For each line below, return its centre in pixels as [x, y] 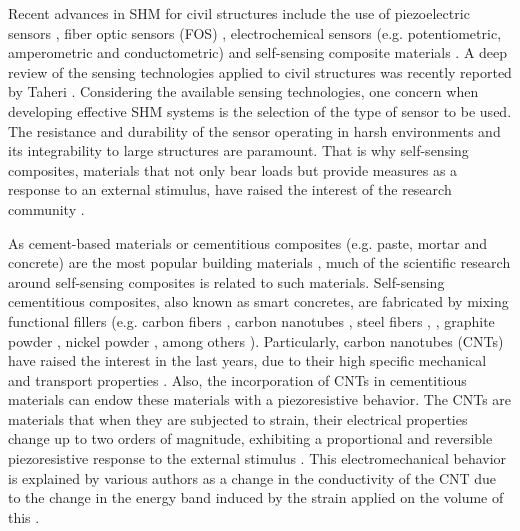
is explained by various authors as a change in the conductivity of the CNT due [252, 477]
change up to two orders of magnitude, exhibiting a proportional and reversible [250, 438]
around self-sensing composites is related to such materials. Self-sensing [226, 281]
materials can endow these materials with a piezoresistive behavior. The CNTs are [260, 399]
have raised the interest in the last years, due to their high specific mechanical [247, 360]
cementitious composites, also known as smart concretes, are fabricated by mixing [258, 301]
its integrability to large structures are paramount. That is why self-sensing [238, 150]
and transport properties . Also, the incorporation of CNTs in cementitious [237, 379]
